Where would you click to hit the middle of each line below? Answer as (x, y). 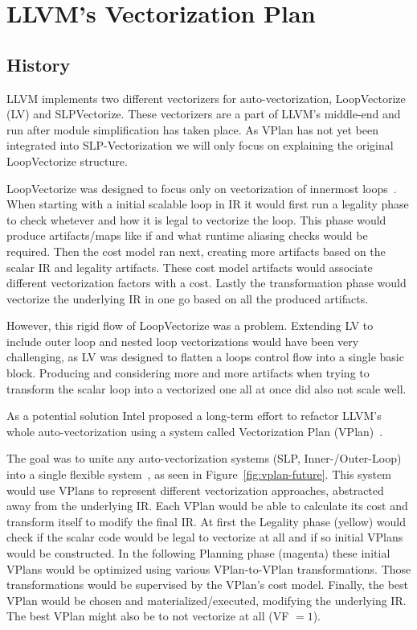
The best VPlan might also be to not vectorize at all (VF (148, 616)
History (39, 64)
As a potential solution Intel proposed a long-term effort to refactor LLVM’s (194, 416)
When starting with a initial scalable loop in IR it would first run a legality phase (208, 204)
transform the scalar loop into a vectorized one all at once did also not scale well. (206, 388)
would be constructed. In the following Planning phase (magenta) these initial (198, 553)
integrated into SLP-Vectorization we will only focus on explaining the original (200, 145)
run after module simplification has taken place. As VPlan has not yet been (192, 129)
